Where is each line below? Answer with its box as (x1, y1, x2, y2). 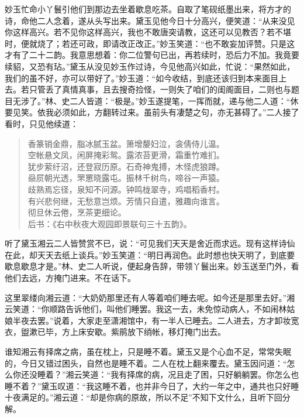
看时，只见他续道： (5, 117, 78, 129)
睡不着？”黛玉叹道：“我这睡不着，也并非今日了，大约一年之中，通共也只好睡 (5, 379, 299, 392)
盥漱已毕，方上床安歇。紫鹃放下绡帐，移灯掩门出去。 (20, 326, 226, 338)
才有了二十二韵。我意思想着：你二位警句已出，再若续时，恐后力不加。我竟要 (5, 49, 299, 61)
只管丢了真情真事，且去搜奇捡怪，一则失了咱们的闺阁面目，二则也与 (29, 83, 291, 95)
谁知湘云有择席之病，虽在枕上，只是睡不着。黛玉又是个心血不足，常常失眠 (5, 345, 291, 358)
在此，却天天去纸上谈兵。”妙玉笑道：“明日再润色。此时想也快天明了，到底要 (5, 248, 295, 261)
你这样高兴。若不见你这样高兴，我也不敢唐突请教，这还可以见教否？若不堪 (5, 26, 291, 38)
